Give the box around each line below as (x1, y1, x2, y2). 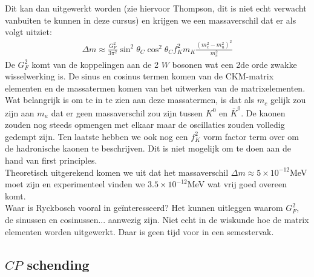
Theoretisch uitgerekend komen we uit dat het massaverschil (5, 165, 229, 178)
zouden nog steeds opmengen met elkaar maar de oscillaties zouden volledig (5, 118, 285, 131)
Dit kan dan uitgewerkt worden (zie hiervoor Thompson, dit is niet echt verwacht (5, 2, 307, 14)
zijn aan (5, 106, 34, 119)
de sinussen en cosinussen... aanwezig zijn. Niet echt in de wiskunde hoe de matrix (5, 213, 309, 225)
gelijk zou (270, 93, 306, 106)
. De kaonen (241, 106, 286, 119)
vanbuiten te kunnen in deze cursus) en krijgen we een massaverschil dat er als (5, 13, 296, 26)
